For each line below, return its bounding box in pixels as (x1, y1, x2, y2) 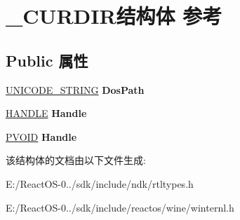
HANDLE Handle (6, 106, 87, 121)
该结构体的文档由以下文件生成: (6, 153, 146, 167)
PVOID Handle (6, 129, 77, 144)
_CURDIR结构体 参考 (6, 1, 222, 30)
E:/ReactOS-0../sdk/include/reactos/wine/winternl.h (6, 200, 234, 214)
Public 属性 (6, 49, 88, 71)
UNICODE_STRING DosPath (6, 82, 145, 97)
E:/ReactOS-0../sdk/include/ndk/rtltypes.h (6, 176, 194, 191)
